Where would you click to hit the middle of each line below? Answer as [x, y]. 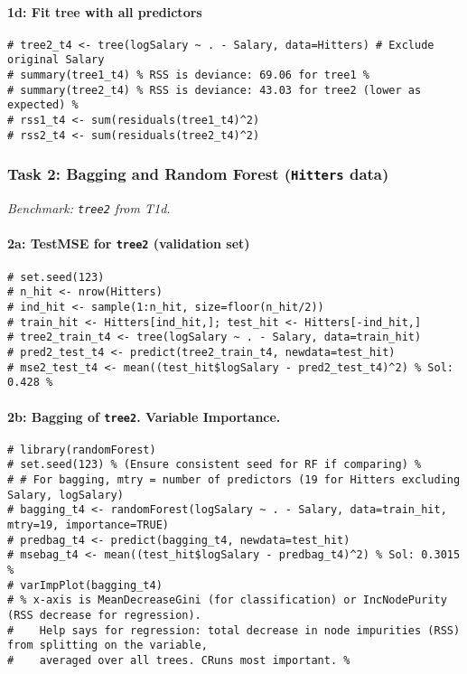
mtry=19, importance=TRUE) [88, 525]
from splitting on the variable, [107, 646]
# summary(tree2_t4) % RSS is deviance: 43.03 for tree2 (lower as [215, 90]
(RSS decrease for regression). [104, 616]
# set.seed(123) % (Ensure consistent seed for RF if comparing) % [215, 465]
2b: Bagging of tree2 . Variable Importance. [144, 416]
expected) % [43, 105]
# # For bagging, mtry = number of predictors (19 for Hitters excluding [234, 480]
